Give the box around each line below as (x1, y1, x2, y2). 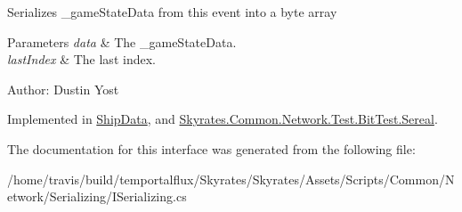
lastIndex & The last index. (7, 50, 156, 69)
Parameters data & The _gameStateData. (7, 32, 237, 51)
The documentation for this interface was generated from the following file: (7, 139, 416, 158)
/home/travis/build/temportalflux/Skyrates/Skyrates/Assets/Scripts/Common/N (7, 169, 455, 188)
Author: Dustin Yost (7, 79, 119, 98)
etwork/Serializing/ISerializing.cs (7, 187, 187, 206)
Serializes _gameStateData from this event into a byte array (7, 3, 337, 20)
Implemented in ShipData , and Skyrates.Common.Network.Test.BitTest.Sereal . (7, 110, 438, 128)
